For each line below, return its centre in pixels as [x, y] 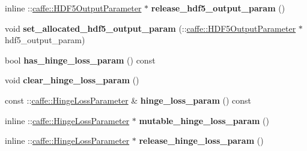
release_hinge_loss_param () [201, 141]
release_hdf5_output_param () [218, 8]
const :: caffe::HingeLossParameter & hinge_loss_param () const [128, 100]
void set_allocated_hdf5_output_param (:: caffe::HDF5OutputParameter [150, 28]
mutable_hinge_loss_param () [204, 120]
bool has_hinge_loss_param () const [80, 60]
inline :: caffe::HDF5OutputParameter [73, 8]
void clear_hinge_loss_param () [72, 80]
